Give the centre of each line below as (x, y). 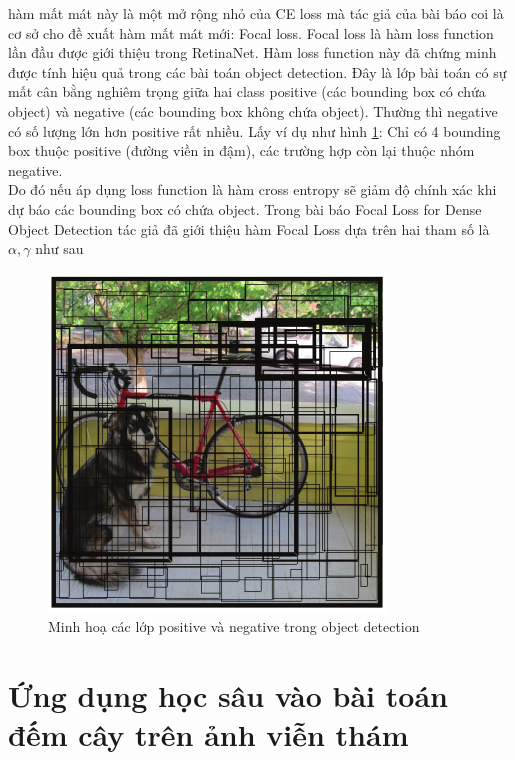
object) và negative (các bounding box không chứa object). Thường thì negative (253, 110)
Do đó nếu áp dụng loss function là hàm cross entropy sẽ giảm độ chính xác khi (252, 189)
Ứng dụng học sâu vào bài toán (228, 695)
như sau (59, 248)
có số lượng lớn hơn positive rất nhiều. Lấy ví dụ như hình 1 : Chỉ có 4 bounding (254, 130)
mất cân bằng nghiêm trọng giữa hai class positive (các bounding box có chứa (247, 91)
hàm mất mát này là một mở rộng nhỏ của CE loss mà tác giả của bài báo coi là (256, 13)
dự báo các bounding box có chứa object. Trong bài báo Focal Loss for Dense (245, 208)
